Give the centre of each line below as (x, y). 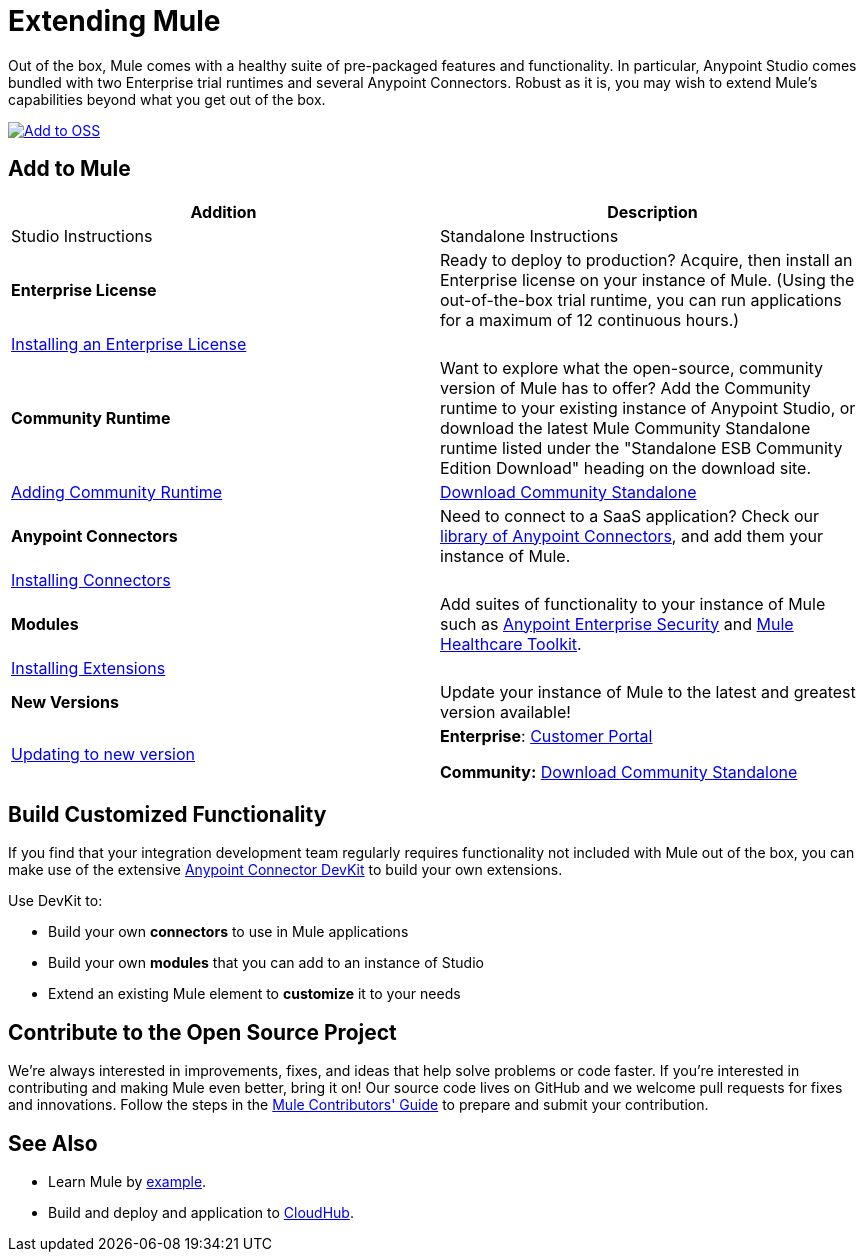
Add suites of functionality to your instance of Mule (633, 603)
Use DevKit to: (55, 901)
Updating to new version (103, 753)
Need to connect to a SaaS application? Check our (630, 515)
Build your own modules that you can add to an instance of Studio (266, 963)
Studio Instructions (82, 235)
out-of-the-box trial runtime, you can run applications (641, 299)
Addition (223, 211)
